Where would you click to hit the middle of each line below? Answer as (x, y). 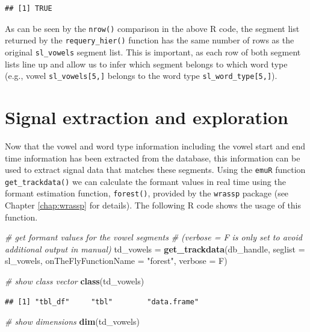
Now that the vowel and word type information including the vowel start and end (155, 146)
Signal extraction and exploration (147, 117)
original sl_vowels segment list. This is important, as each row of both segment (153, 52)
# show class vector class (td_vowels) (75, 281)
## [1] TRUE (29, 8)
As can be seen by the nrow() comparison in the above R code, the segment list (152, 28)
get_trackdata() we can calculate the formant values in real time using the (145, 181)
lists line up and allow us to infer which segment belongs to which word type (146, 64)
